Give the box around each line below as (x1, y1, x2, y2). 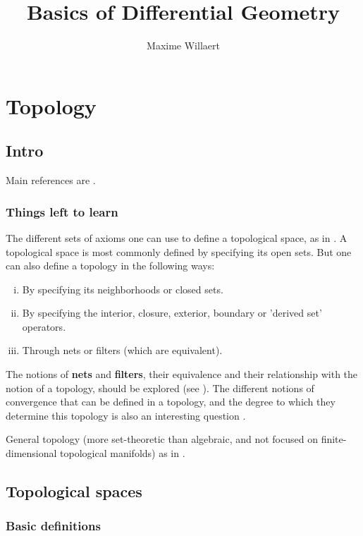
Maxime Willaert (147, 38, 220, 53)
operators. (22, 319, 66, 334)
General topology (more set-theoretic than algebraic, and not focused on (6, 432, 318, 446)
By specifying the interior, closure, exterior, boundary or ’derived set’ (22, 305, 322, 320)
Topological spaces (6, 480, 142, 502)
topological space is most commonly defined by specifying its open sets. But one (6, 244, 352, 259)
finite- (321, 432, 347, 446)
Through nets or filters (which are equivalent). (22, 343, 223, 358)
